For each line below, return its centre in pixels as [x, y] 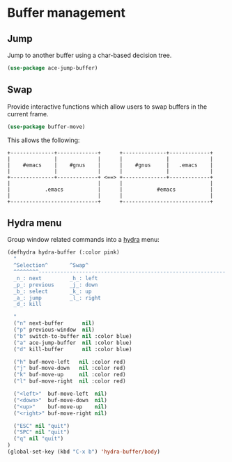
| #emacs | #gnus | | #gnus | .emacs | [110, 165]
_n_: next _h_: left [56, 278]
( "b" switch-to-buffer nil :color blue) [73, 336]
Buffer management [66, 13]
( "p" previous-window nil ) [54, 330]
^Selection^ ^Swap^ [51, 265]
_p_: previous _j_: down [56, 285]
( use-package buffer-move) [46, 127]
